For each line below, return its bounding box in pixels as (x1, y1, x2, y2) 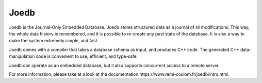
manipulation (9, 53, 35, 59)
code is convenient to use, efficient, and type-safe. (35, 53, 138, 59)
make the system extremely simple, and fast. (9, 38, 98, 44)
